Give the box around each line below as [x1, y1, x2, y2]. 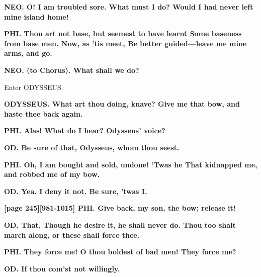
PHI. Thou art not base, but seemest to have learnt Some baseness [4, 28, 242, 39]
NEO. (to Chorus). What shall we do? [4, 64, 139, 75]
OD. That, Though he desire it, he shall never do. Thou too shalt [4, 219, 236, 230]
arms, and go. [4, 48, 52, 58]
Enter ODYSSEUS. [4, 81, 63, 92]
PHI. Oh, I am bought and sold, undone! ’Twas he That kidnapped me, [4, 159, 257, 169]
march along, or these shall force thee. [4, 229, 140, 240]
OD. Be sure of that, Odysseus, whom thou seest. [4, 142, 180, 152]
